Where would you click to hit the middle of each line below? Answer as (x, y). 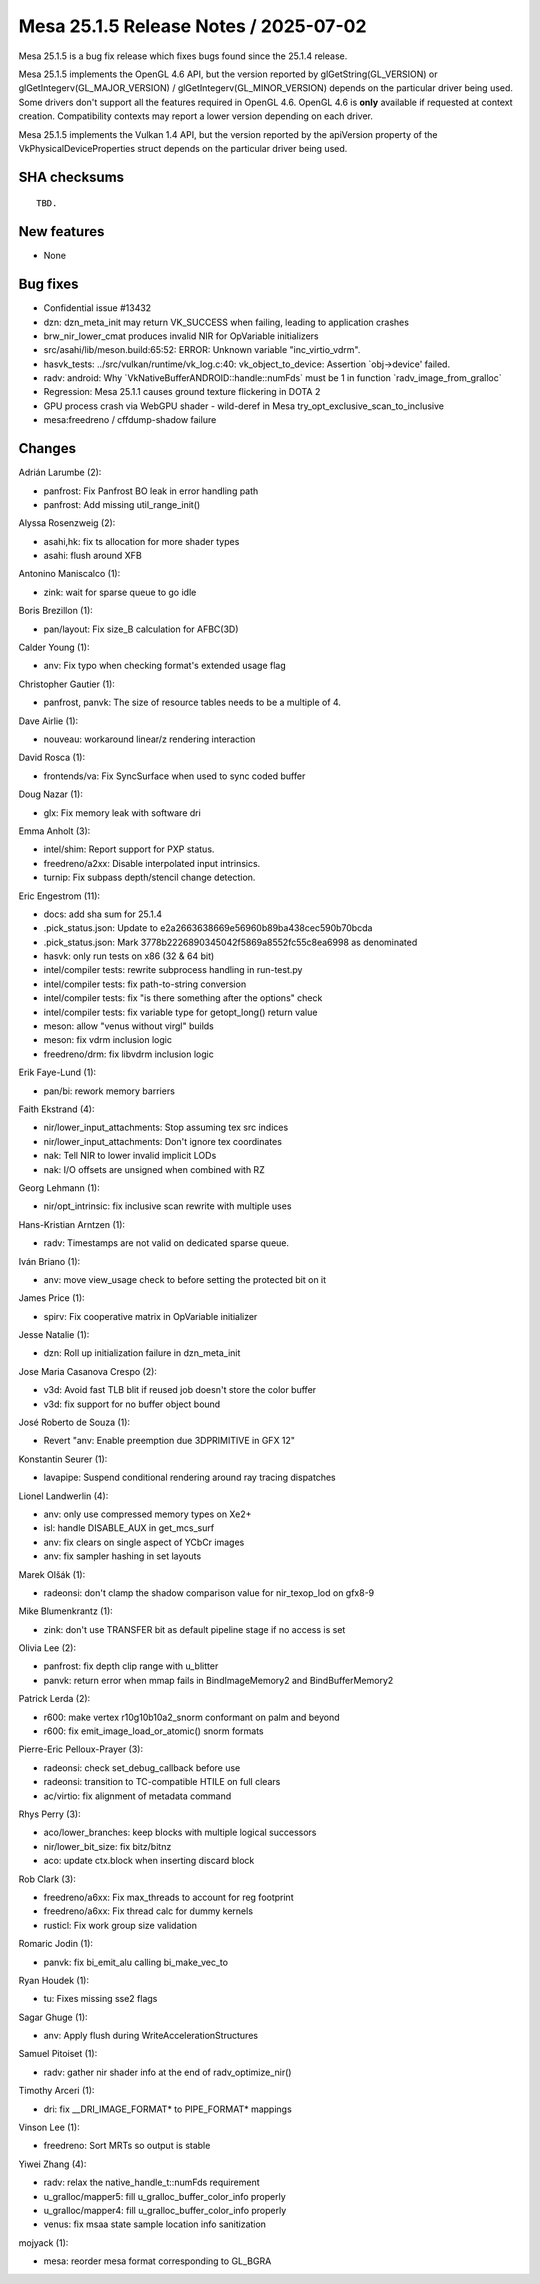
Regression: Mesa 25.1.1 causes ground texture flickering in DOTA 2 (182, 392)
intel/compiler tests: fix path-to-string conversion (145, 984)
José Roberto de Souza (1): (74, 1422)
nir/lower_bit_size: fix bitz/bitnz (107, 1846)
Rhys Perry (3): (49, 1814)
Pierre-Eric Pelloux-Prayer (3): (81, 1749)
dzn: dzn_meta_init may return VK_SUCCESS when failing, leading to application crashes (226, 322)
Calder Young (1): (54, 647)
